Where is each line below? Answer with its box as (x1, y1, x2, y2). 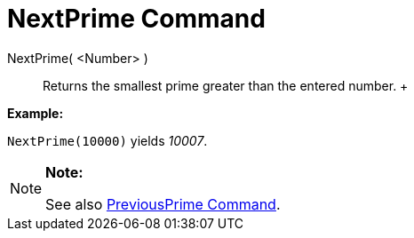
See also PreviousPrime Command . (45, 194, 281, 213)
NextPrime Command (7, 4, 266, 34)
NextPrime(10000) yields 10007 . (7, 132, 208, 148)
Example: (7, 105, 64, 121)
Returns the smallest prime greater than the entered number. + (43, 77, 409, 93)
